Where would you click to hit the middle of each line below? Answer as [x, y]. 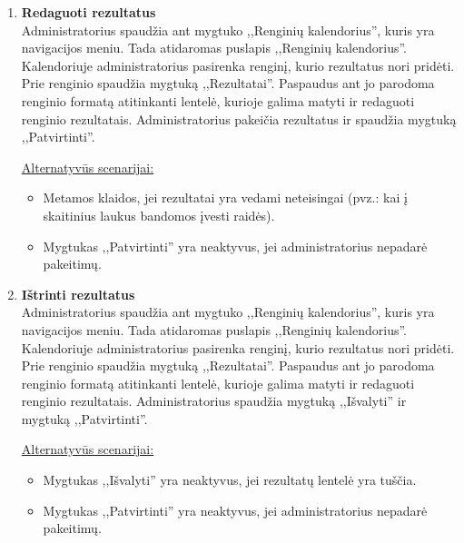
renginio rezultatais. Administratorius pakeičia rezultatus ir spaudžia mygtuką [239, 118]
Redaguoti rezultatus [89, 12]
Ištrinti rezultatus [78, 294]
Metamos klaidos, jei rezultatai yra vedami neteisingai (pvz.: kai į [225, 197]
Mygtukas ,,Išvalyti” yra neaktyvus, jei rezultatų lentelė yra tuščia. [230, 480]
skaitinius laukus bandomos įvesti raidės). [159, 215]
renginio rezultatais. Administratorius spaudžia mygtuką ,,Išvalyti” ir [214, 401]
